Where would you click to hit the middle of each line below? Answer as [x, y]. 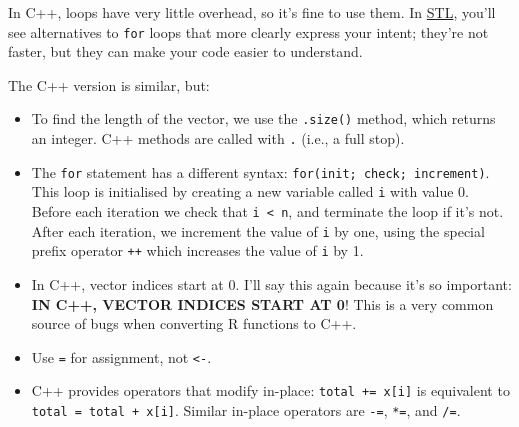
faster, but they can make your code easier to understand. [185, 51]
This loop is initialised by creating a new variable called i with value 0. [250, 191]
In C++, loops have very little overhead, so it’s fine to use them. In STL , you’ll [252, 12]
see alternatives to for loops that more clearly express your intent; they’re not [248, 31]
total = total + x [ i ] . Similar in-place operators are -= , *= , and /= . [246, 410]
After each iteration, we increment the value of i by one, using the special [258, 230]
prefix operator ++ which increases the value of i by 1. [197, 250]
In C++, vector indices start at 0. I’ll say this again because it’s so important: [271, 284]
